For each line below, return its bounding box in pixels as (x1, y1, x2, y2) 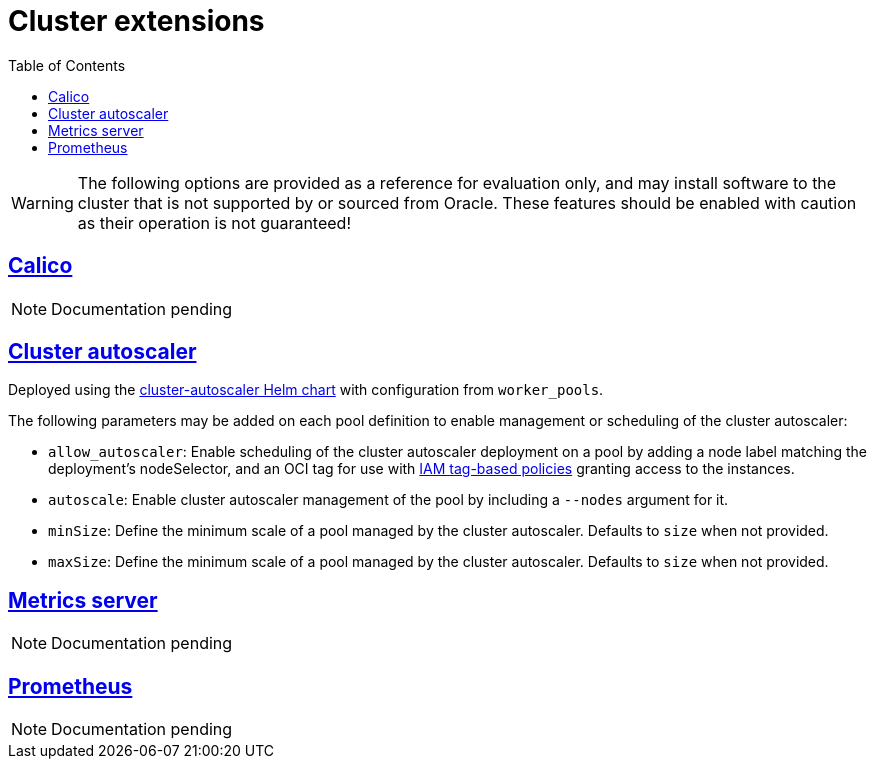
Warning (11, 192, 74, 213)
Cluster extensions (8, 4, 265, 38)
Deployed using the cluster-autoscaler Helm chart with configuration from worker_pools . (8, 381, 604, 399)
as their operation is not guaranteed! (77, 212, 351, 233)
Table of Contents (8, 56, 126, 74)
